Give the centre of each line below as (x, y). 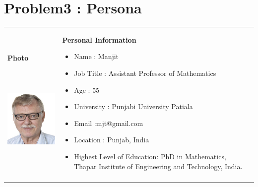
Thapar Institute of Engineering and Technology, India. (158, 166)
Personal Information (99, 39)
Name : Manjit (97, 56)
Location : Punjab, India (112, 140)
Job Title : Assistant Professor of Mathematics (145, 73)
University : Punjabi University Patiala (133, 106)
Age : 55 (87, 90)
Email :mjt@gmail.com (109, 123)
